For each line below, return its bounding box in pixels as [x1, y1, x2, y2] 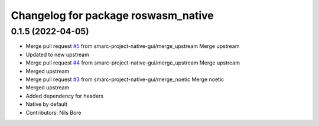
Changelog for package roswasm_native [11, 9, 214, 22]
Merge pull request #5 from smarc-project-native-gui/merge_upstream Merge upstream [25, 43, 240, 50]
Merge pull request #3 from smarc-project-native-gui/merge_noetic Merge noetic [25, 76, 224, 83]
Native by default [25, 101, 68, 108]
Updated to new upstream [25, 51, 90, 58]
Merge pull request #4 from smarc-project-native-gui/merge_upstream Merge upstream [25, 59, 240, 66]
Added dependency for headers [25, 92, 103, 99]
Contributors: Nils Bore [25, 109, 82, 116]
